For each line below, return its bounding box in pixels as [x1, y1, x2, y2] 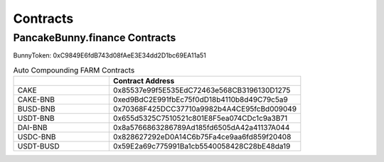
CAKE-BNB [17, 94, 55, 104]
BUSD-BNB [17, 104, 56, 114]
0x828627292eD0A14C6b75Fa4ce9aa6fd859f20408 [112, 132, 292, 142]
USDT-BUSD [17, 141, 60, 151]
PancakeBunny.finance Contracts [13, 31, 176, 44]
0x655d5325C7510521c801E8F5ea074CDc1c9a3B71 [112, 114, 288, 124]
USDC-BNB [17, 132, 56, 142]
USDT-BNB [17, 114, 55, 124]
